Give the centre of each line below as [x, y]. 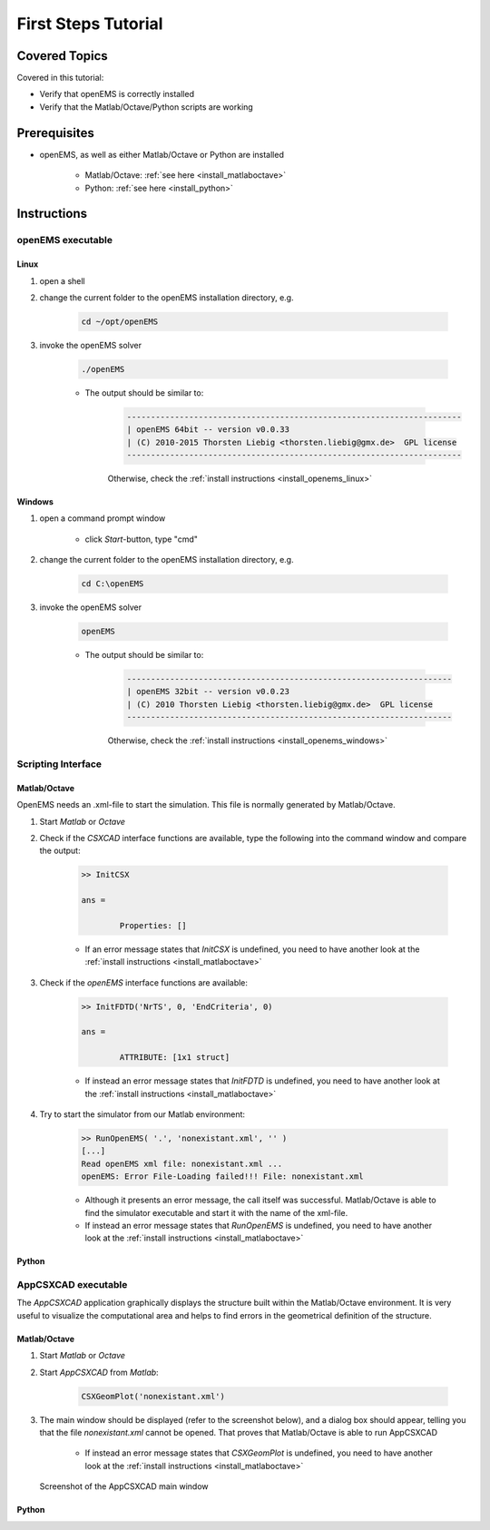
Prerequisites [55, 133]
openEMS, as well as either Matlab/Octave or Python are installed [162, 154]
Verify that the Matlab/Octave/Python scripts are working [146, 107]
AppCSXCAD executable [72, 1285]
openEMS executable [65, 240]
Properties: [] [153, 925]
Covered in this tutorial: [60, 78]
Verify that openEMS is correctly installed [117, 94]
